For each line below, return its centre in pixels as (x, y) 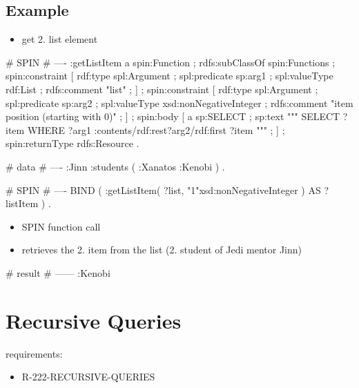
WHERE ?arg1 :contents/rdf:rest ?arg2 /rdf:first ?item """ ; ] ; (156, 129)
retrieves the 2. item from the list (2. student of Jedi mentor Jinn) (162, 250)
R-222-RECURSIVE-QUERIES (88, 377)
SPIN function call (61, 226)
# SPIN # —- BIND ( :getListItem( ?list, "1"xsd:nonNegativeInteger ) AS (163, 190)
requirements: (34, 353)
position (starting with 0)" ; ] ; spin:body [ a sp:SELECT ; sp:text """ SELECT (173, 116)
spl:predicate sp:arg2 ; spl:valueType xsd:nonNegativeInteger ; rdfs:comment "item (179, 103)
